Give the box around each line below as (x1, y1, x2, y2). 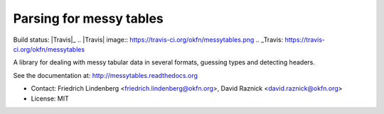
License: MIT (31, 94, 69, 103)
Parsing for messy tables (13, 11, 164, 26)
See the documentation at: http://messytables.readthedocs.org (13, 71, 198, 79)
